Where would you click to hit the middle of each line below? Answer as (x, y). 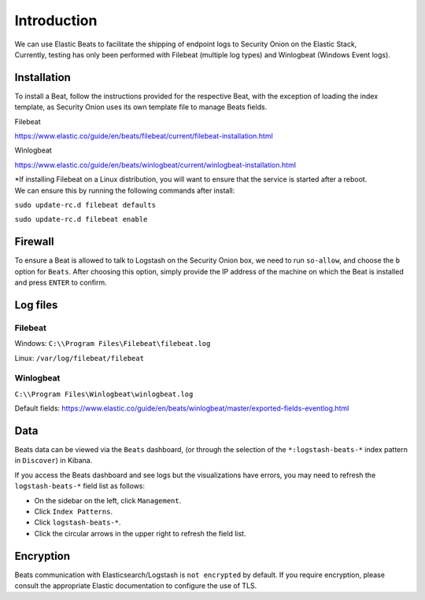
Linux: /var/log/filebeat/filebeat (79, 358)
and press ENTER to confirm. (61, 282)
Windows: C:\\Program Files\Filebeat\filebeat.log (113, 344)
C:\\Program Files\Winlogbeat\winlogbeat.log (104, 394)
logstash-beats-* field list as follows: (80, 486)
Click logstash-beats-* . (78, 522)
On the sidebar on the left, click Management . (108, 500)
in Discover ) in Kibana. (54, 461)
